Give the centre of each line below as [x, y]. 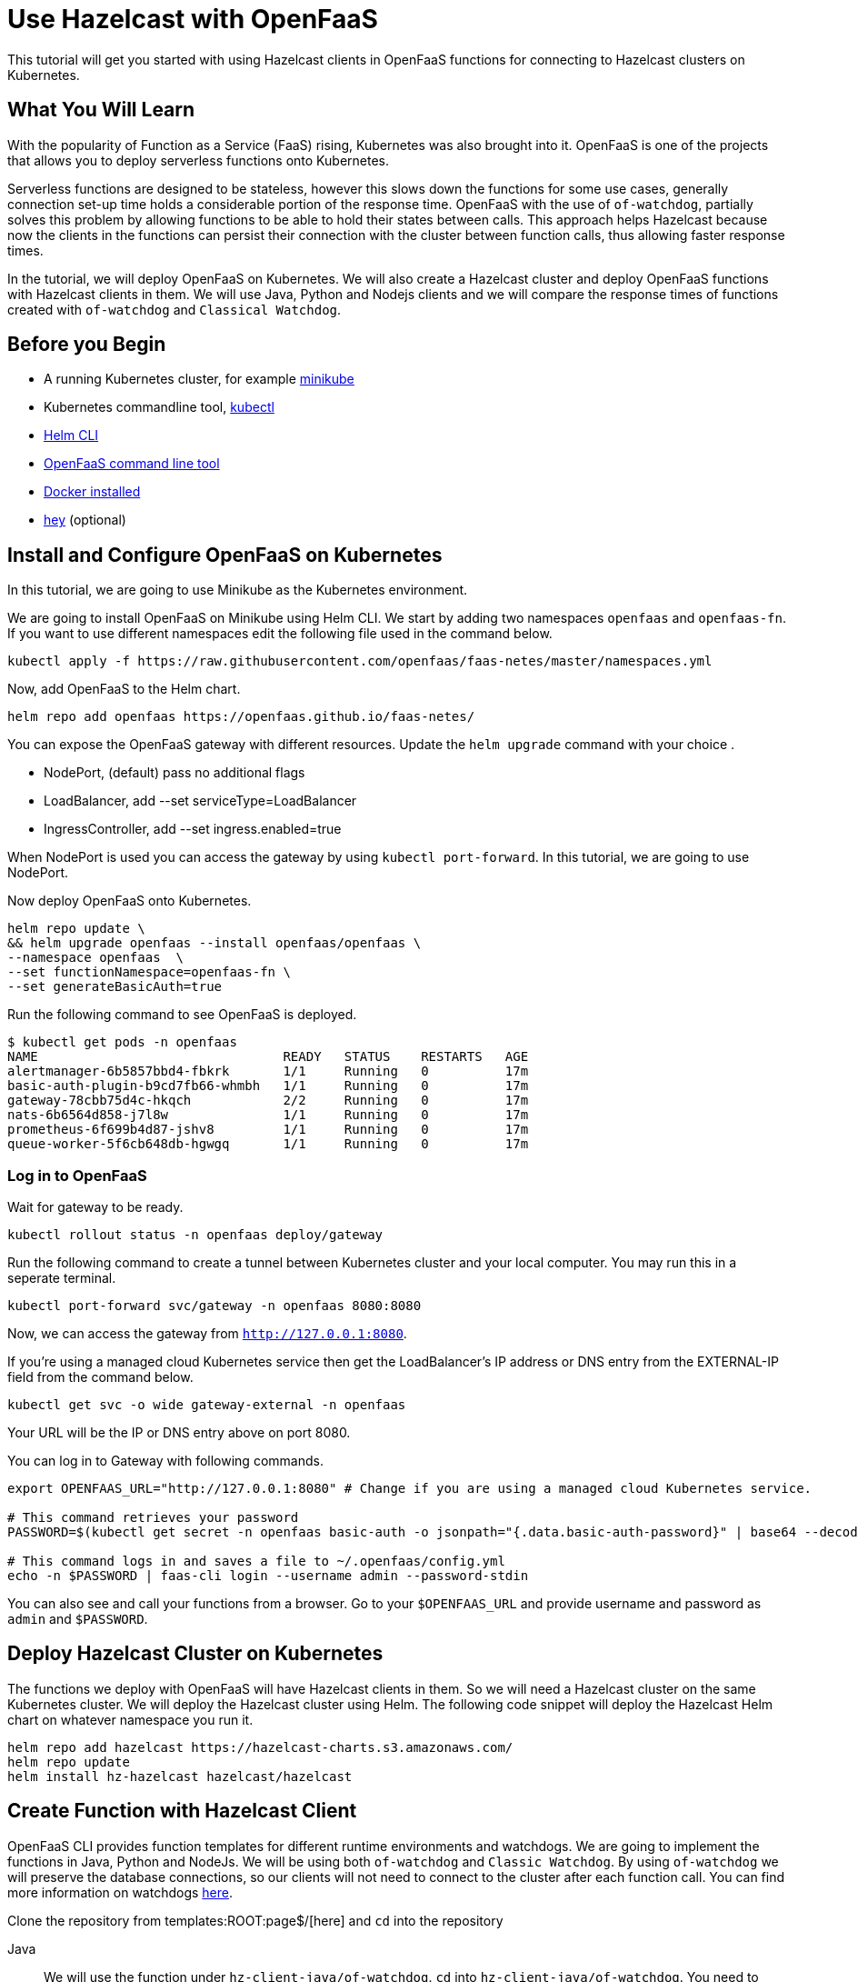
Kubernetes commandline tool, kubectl [159, 407]
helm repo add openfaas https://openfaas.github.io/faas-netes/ [241, 717]
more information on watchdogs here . [120, 1892]
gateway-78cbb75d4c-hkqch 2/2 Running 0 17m [268, 1101]
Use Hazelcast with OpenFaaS [193, 19]
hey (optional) [85, 520]
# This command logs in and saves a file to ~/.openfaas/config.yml [256, 1562]
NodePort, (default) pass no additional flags [175, 773]
